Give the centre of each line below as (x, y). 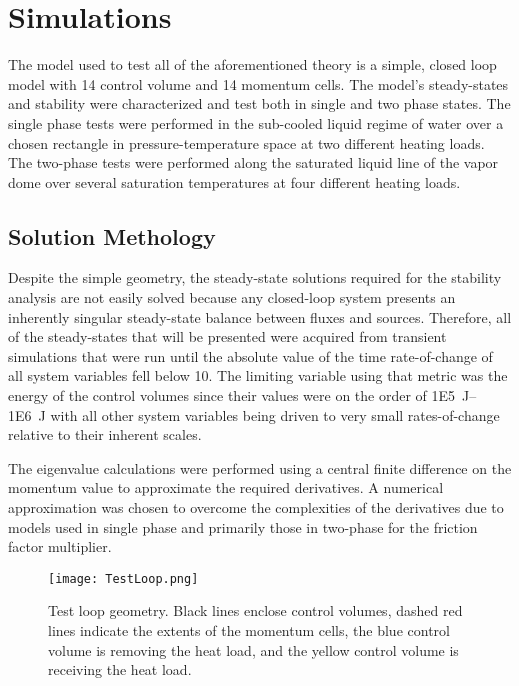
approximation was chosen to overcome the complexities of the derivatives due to (256, 507)
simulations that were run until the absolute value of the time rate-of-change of (250, 355)
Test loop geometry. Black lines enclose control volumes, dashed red (255, 610)
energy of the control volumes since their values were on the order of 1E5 (232, 395)
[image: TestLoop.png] (123, 578)
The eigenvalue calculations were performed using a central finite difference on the (260, 467)
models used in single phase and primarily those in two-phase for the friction (243, 526)
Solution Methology (112, 235)
